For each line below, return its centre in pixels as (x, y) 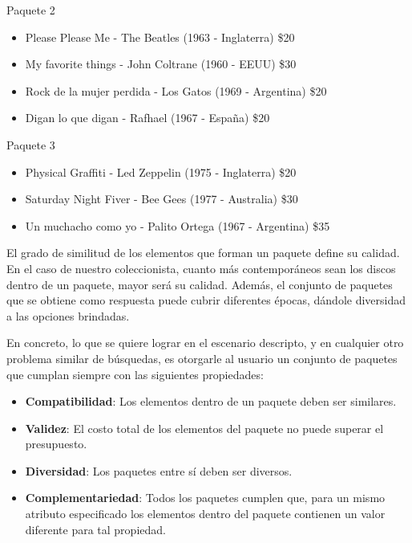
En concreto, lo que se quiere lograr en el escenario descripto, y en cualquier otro (205, 343)
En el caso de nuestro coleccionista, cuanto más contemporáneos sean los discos (201, 268)
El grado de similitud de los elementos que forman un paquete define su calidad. (203, 253)
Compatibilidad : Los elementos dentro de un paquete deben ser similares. (211, 401)
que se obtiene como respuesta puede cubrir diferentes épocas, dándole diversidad (206, 300)
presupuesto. (56, 444)
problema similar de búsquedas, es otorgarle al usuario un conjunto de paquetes (202, 358)
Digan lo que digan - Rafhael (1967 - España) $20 (147, 118)
